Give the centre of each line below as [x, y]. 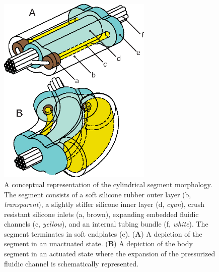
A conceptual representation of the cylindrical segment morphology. [108, 184]
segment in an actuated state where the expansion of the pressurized [110, 254]
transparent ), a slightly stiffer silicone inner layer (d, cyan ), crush [104, 204]
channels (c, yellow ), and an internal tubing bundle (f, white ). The [106, 224]
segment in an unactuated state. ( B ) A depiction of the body [98, 243]
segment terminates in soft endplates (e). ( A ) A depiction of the [103, 233]
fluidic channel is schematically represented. [71, 263]
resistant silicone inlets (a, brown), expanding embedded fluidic [101, 214]
